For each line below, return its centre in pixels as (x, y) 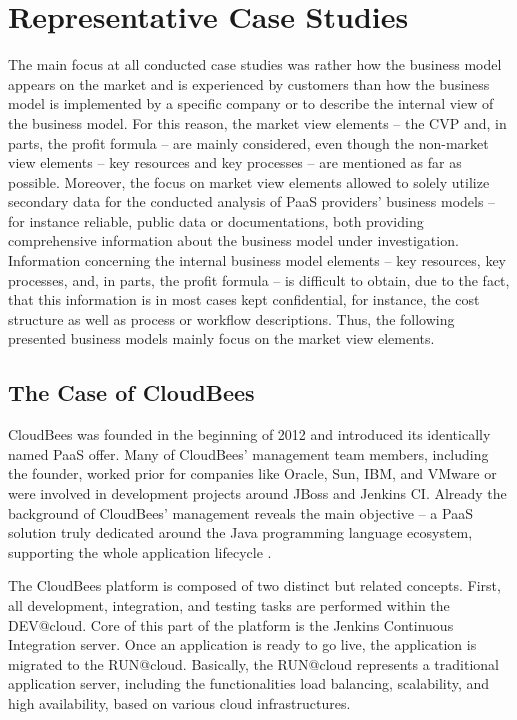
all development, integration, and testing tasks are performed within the (229, 604)
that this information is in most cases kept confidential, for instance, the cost (244, 299)
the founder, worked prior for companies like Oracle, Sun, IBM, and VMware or (252, 473)
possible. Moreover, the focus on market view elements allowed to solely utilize (249, 181)
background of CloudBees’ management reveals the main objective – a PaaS (240, 512)
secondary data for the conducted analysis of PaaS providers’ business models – (252, 201)
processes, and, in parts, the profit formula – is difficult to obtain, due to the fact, (259, 279)
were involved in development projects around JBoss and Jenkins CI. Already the (257, 493)
